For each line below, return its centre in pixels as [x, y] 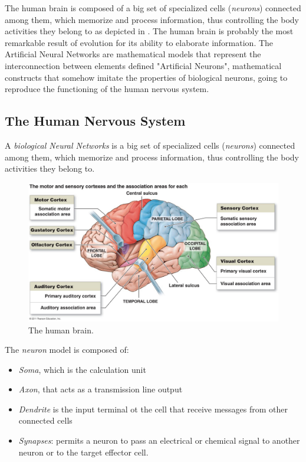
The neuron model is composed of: [67, 350]
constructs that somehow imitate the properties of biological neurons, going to [146, 77]
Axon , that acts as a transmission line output [101, 389]
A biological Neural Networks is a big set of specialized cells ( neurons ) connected [150, 145]
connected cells [45, 420]
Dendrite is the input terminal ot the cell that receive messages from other [153, 409]
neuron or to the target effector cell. [83, 452]
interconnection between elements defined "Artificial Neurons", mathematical [143, 65]
